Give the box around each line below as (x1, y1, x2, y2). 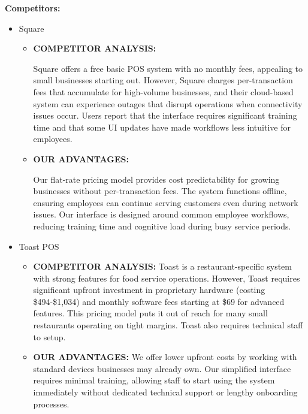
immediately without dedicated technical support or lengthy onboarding (33, 386, 298, 398)
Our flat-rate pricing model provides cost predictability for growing (33, 173, 280, 185)
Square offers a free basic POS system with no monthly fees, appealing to (33, 62, 303, 74)
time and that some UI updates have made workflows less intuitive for (33, 120, 291, 133)
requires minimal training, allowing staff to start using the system (33, 374, 275, 386)
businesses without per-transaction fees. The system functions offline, (33, 185, 287, 197)
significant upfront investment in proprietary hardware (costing (33, 283, 265, 296)
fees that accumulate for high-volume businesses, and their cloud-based (33, 85, 294, 98)
